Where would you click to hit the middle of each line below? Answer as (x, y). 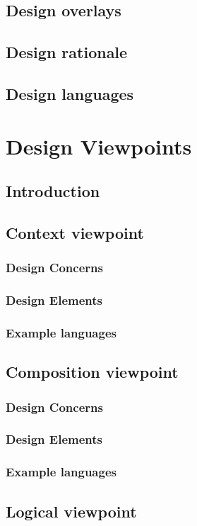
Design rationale (67, 52)
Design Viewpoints (99, 146)
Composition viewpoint (92, 372)
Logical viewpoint (71, 511)
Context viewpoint (75, 232)
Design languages (70, 93)
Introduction (53, 191)
